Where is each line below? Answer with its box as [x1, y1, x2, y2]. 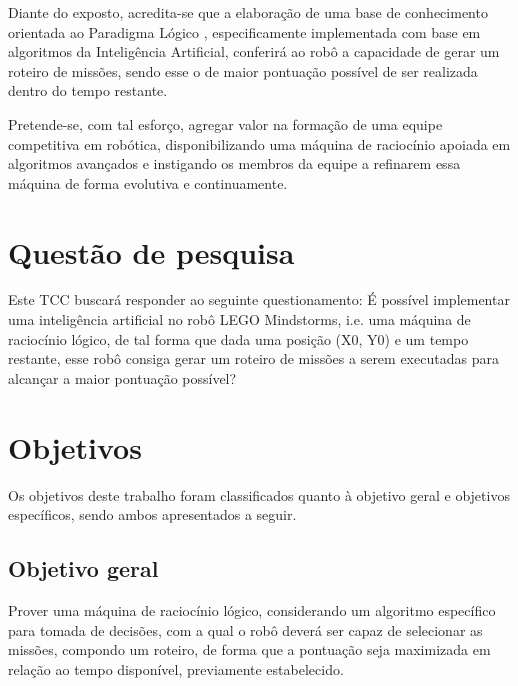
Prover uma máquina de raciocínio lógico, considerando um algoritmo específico [8, 599, 496, 620]
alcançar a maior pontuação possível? [8, 367, 237, 388]
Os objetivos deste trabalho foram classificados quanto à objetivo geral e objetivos [8, 484, 510, 505]
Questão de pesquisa [8, 231, 295, 272]
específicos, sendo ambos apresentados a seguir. [8, 504, 297, 525]
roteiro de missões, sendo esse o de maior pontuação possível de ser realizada [8, 60, 478, 81]
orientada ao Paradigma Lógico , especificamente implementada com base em [8, 21, 481, 42]
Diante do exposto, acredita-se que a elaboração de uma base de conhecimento [8, 2, 488, 22]
